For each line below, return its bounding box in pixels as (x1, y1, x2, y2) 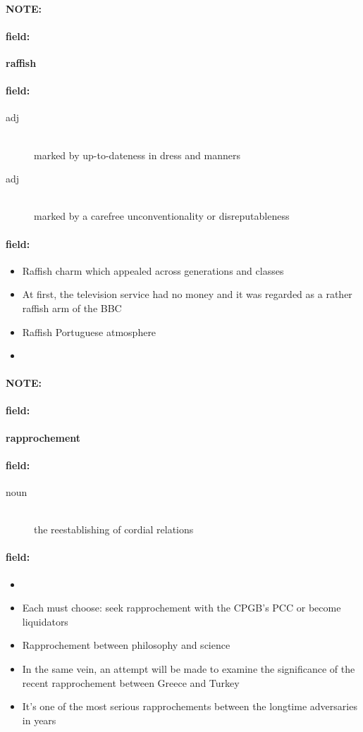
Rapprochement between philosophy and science (22, 638, 230, 652)
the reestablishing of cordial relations (34, 522, 194, 537)
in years (22, 712, 56, 727)
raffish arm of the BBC (22, 300, 122, 315)
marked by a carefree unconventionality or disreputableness (34, 209, 290, 223)
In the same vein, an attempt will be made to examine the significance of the (22, 662, 355, 676)
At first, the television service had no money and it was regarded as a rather (22, 287, 352, 302)
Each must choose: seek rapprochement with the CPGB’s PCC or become (22, 600, 341, 615)
